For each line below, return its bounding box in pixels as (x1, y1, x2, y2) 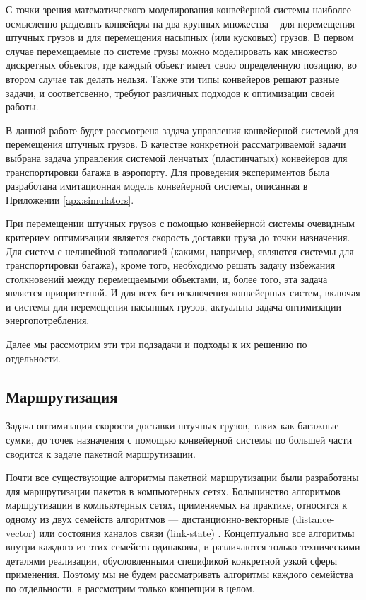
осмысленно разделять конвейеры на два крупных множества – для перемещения (6, 16, 355, 30)
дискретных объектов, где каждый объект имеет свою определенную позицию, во (6, 57, 357, 72)
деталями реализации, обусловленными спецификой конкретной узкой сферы (6, 553, 338, 567)
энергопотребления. (6, 313, 90, 328)
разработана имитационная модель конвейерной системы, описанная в (6, 178, 308, 193)
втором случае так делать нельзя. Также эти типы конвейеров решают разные (6, 71, 340, 86)
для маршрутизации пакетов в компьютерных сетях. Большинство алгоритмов (6, 483, 341, 498)
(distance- (292, 512, 335, 526)
